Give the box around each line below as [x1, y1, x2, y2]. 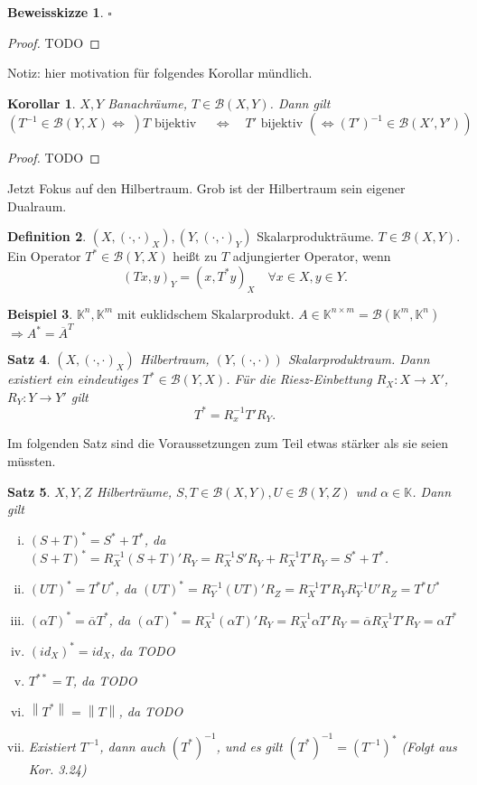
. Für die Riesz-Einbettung [226, 369, 372, 388]
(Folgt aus [401, 736, 457, 755]
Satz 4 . [7, 350, 51, 369]
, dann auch [99, 736, 165, 755]
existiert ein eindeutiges [7, 369, 138, 388]
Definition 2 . [7, 227, 87, 246]
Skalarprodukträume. [257, 227, 374, 246]
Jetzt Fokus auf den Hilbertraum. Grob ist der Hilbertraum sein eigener [7, 178, 406, 197]
